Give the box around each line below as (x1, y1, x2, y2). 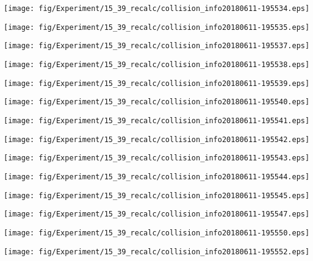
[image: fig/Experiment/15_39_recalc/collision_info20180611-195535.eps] (4, 23, 310, 32)
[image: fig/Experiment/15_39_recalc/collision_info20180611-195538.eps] (4, 60, 310, 69)
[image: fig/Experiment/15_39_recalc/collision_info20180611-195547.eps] (4, 210, 310, 219)
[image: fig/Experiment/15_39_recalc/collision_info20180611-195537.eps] (4, 41, 310, 51)
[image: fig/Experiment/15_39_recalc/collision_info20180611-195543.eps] (4, 154, 310, 163)
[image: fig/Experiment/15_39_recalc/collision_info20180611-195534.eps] (4, 4, 310, 13)
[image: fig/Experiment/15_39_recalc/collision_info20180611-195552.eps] (4, 247, 310, 256)
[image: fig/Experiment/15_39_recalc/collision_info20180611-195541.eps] (4, 116, 310, 125)
